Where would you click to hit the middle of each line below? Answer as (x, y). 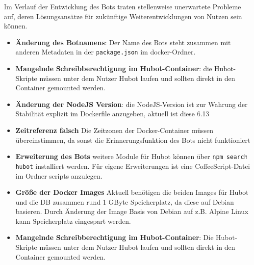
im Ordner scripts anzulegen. (59, 175)
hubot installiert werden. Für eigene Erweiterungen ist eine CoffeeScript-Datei (133, 166)
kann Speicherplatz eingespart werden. (73, 221)
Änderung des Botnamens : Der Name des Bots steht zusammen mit (123, 42)
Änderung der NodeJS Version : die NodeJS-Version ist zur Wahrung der (131, 104)
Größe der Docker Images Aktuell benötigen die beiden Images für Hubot (132, 192)
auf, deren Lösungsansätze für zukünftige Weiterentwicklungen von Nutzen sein (123, 16)
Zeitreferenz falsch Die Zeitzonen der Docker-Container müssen (114, 130)
